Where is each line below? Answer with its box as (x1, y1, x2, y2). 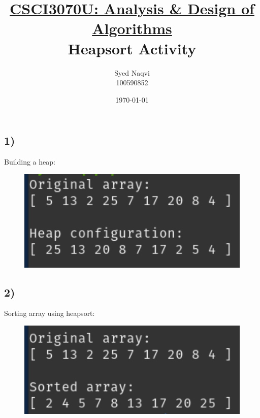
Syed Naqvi (114, 67, 150, 78)
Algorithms (92, 18, 172, 39)
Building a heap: (4, 156, 55, 167)
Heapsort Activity (68, 38, 197, 58)
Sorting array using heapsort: (4, 308, 95, 318)
